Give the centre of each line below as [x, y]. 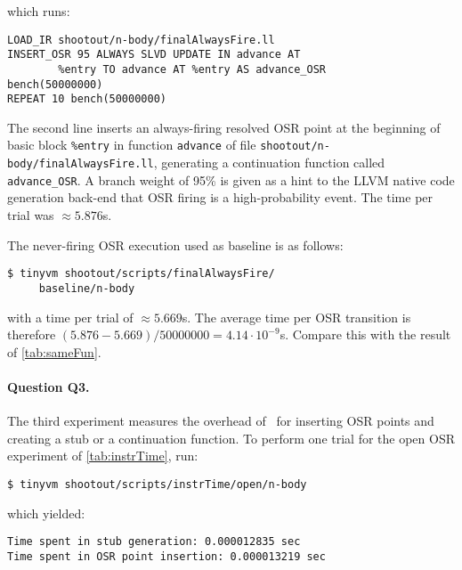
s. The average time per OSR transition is [296, 317]
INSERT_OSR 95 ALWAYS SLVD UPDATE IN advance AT [154, 55]
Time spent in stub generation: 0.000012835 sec [154, 542]
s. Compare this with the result [365, 334]
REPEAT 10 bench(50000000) [87, 99]
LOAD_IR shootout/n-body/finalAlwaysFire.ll [141, 40]
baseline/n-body [87, 288]
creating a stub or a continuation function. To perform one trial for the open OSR [231, 438]
